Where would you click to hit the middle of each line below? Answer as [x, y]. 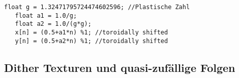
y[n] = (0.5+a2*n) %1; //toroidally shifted [92, 41]
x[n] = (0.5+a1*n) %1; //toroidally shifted [92, 32]
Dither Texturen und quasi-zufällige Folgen [120, 67]
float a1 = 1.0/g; [46, 15]
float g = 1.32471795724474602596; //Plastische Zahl [97, 7]
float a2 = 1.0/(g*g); [53, 24]
